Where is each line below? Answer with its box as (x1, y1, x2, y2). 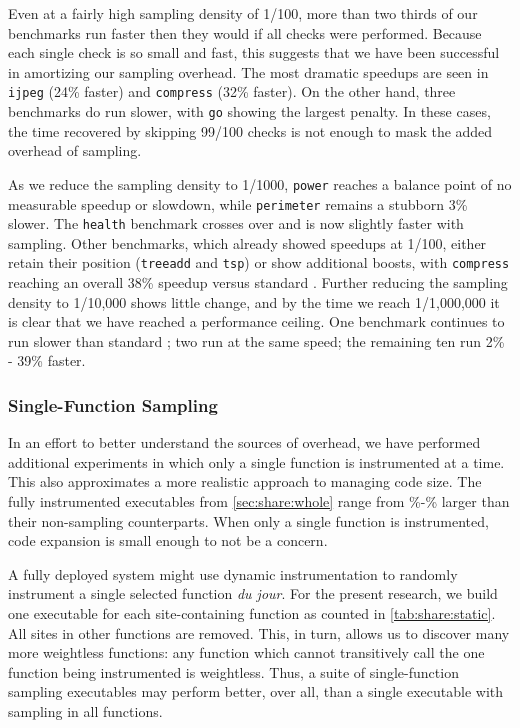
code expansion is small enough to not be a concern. (8, 530, 328, 551)
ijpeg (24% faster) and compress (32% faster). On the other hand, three (8, 81, 456, 102)
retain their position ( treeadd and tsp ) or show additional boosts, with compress (8, 252, 510, 273)
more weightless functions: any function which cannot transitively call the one (8, 642, 485, 663)
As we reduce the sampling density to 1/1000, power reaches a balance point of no (8, 173, 512, 194)
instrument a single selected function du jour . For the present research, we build (8, 583, 498, 604)
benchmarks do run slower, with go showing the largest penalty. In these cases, (8, 101, 491, 122)
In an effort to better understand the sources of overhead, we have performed (8, 432, 481, 453)
